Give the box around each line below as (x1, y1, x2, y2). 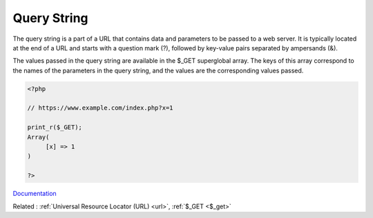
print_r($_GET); (27, 123, 83, 131)
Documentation (12, 190, 57, 198)
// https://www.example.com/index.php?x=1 (27, 104, 173, 112)
